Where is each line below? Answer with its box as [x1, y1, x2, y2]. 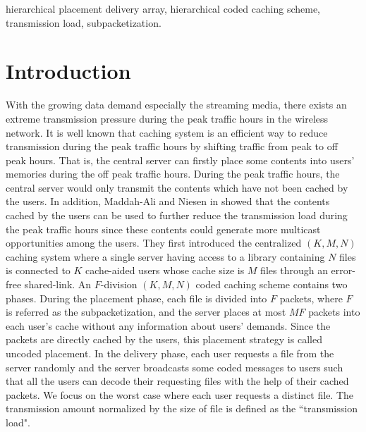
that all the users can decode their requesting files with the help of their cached [6, 374, 349, 388]
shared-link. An [24, 277, 92, 292]
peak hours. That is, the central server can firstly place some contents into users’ [6, 152, 355, 167]
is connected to [6, 263, 71, 278]
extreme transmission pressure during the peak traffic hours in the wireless [6, 111, 329, 125]
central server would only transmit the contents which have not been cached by [6, 180, 348, 195]
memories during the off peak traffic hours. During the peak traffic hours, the [6, 166, 340, 181]
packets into [308, 304, 360, 319]
